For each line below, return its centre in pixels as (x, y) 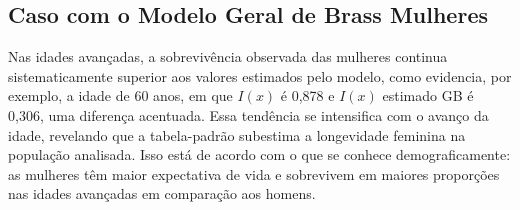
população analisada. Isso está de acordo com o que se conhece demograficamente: (259, 154)
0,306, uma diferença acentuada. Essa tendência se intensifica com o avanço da (248, 114)
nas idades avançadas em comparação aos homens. (162, 193)
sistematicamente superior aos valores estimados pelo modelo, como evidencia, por (260, 75)
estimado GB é (428, 95)
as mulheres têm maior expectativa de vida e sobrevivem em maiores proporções (254, 173)
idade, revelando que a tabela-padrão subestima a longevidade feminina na (237, 134)
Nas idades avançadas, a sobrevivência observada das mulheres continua (228, 56)
